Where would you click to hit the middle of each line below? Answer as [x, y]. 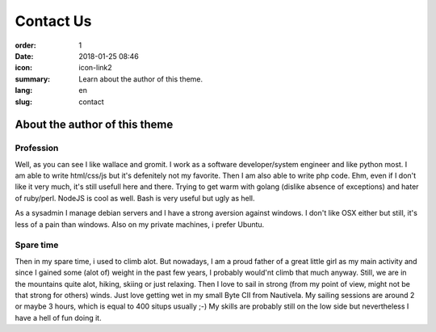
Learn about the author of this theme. [141, 79]
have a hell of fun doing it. [58, 317]
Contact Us [53, 21]
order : [25, 45]
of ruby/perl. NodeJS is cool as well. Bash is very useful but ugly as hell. [135, 198]
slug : [23, 102]
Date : [24, 56]
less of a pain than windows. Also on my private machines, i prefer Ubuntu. [140, 224]
